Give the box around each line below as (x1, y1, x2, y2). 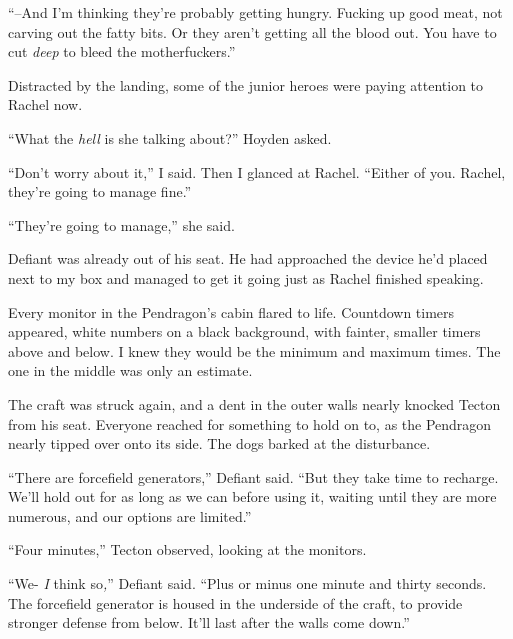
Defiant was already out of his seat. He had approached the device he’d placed (8, 248, 488, 269)
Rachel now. (8, 94, 83, 115)
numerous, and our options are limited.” (8, 505, 252, 526)
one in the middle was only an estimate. (8, 360, 253, 381)
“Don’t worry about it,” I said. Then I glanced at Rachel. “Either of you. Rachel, (8, 161, 506, 182)
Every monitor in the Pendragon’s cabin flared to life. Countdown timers (8, 301, 455, 322)
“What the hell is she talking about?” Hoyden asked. (8, 127, 332, 148)
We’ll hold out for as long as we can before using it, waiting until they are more (8, 486, 497, 507)
